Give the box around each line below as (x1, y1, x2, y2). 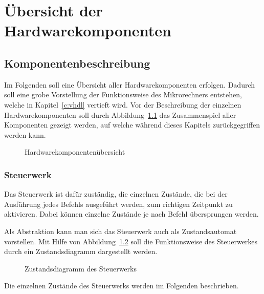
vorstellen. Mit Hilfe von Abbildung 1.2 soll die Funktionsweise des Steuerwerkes (4, 236, 258, 246)
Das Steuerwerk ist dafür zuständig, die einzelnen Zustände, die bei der (4, 188, 228, 199)
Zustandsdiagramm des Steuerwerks (25, 263, 137, 274)
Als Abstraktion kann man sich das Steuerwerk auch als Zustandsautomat (4, 225, 237, 236)
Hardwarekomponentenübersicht (25, 146, 125, 157)
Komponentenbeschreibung (4, 55, 150, 71)
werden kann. (4, 129, 46, 140)
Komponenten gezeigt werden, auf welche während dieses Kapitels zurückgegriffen (4, 119, 260, 130)
